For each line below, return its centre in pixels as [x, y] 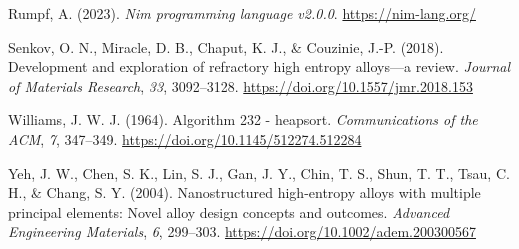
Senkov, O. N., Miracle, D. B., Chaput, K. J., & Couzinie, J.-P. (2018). [226, 46]
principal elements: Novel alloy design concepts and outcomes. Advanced [229, 211]
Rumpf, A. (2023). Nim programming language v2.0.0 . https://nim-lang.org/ [242, 13]
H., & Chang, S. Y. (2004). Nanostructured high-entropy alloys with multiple [244, 192]
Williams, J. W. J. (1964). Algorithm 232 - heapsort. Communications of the [243, 119]
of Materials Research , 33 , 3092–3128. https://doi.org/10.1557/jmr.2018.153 [240, 85]
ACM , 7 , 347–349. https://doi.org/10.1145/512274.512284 [185, 138]
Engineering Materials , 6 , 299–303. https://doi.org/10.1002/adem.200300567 [242, 231]
